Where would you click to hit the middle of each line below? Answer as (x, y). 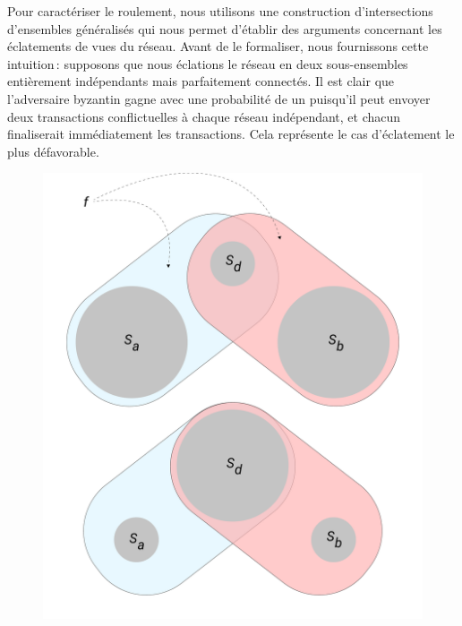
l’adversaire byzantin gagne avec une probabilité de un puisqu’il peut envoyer (219, 98)
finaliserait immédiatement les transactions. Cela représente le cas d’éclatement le (231, 134)
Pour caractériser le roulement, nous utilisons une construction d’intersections (220, 11)
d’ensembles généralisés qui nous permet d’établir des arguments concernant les (225, 28)
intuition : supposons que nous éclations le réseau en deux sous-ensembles (208, 63)
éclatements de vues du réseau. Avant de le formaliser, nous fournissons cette (218, 46)
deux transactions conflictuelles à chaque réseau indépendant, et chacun (204, 116)
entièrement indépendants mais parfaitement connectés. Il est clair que (201, 81)
